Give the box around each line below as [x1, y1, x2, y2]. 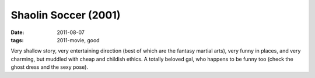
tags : [10, 36, 24, 43]
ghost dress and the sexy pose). [10, 64, 89, 70]
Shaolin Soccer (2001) [10, 9, 121, 21]
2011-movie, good [57, 36, 100, 43]
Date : [10, 29, 24, 36]
